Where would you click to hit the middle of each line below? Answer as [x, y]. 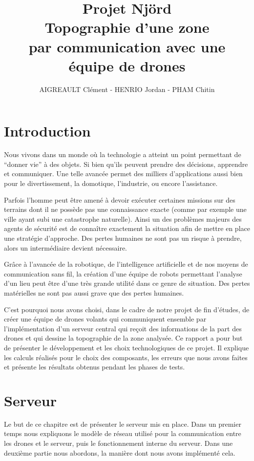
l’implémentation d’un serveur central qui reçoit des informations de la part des [123, 328]
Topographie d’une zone [127, 27]
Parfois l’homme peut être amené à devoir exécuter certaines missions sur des [120, 199]
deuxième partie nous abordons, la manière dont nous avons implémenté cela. [120, 452]
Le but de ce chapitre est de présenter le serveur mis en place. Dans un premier [123, 424]
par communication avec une [127, 46]
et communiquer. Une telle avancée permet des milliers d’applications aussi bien [123, 173]
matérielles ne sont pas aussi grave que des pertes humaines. [94, 292]
